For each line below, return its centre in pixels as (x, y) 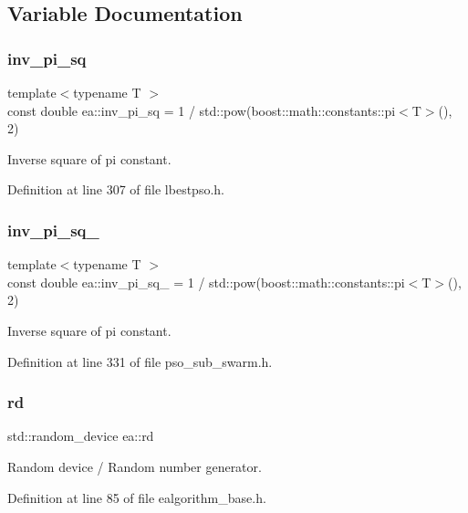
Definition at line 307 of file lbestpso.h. (116, 189)
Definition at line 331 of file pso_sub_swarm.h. (140, 361)
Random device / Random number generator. (135, 466)
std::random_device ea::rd (81, 436)
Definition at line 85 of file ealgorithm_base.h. (137, 497)
